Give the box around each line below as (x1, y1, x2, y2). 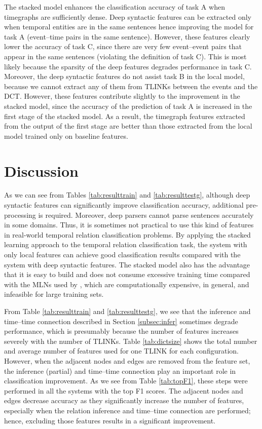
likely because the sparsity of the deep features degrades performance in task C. (4, 61, 252, 71)
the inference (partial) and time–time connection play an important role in (4, 365, 236, 376)
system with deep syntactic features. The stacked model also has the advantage (4, 259, 250, 269)
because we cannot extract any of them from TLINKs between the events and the (4, 81, 258, 91)
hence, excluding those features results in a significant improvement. (4, 415, 215, 425)
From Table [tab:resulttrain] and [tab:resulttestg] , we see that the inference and (4, 305, 251, 316)
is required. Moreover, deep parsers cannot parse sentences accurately (38, 209, 254, 220)
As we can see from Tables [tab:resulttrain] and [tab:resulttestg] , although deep (4, 189, 250, 200)
